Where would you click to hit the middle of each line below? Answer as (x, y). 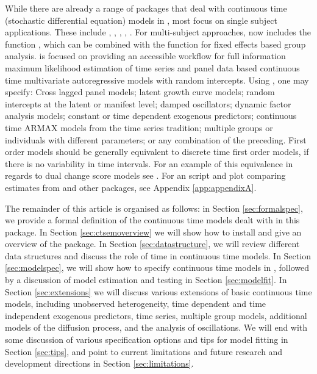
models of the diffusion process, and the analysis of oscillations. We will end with (156, 327)
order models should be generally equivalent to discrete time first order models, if (157, 152)
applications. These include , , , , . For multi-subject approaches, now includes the (158, 32)
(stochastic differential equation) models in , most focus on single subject (141, 20)
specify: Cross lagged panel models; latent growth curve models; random (140, 92)
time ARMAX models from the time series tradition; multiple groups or (139, 127)
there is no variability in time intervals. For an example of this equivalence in (149, 163)
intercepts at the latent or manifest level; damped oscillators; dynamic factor (148, 103)
